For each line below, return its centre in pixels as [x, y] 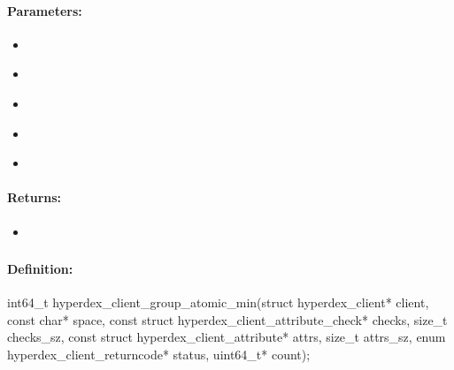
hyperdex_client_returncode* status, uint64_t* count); [159, 355]
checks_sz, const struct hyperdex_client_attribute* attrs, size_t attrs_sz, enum [227, 337]
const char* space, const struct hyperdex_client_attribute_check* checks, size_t [227, 319]
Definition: [40, 269]
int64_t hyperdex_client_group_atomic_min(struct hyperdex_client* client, [218, 302]
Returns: [35, 197]
